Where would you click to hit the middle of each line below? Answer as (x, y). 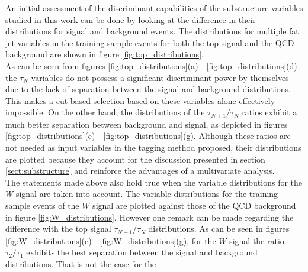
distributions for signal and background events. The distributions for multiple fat (152, 31)
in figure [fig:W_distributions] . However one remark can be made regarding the (150, 217)
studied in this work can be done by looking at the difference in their (131, 19)
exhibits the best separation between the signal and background (142, 252)
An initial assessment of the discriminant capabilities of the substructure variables (154, 8)
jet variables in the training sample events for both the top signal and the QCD (150, 42)
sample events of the (42, 205)
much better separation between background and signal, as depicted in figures (147, 124)
